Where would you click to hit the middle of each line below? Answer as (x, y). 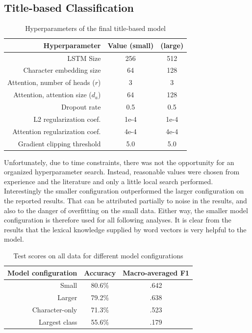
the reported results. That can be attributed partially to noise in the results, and (126, 201)
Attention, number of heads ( (51, 82)
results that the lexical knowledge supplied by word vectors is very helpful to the (125, 229)
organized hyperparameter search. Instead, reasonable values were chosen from (122, 172)
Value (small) (131, 45)
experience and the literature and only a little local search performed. (109, 181)
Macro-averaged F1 (156, 272)
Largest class (58, 321)
